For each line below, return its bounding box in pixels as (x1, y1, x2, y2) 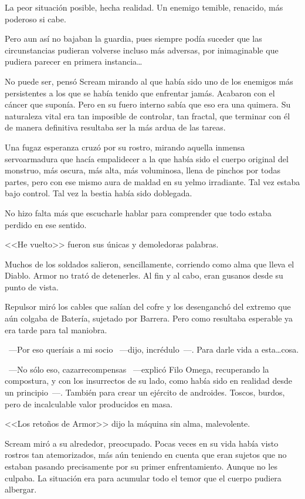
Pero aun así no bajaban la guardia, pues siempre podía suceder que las (5, 32, 262, 45)
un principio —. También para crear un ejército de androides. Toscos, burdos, (5, 386, 285, 398)
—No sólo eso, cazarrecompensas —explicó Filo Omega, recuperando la (8, 363, 269, 375)
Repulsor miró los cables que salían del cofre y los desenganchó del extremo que (5, 300, 291, 313)
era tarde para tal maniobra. (5, 323, 107, 336)
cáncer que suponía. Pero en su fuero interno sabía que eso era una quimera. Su (5, 98, 291, 110)
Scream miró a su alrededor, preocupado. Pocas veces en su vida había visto (5, 437, 279, 449)
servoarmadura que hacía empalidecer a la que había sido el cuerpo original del (5, 152, 289, 165)
